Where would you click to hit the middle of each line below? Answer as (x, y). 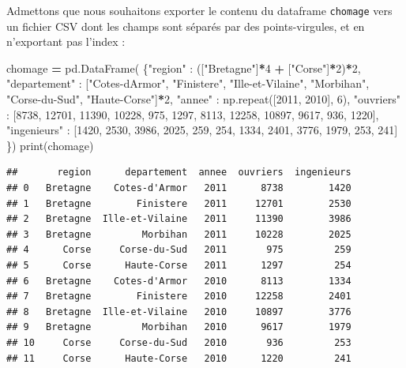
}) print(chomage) (50, 145)
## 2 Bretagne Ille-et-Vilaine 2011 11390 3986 (179, 219)
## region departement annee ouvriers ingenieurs (179, 173)
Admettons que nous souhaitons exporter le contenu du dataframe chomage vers (199, 10)
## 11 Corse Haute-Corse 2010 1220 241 (179, 358)
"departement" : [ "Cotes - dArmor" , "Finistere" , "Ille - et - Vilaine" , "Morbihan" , (188, 83)
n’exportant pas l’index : (66, 41)
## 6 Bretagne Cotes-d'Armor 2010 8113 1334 (179, 281)
